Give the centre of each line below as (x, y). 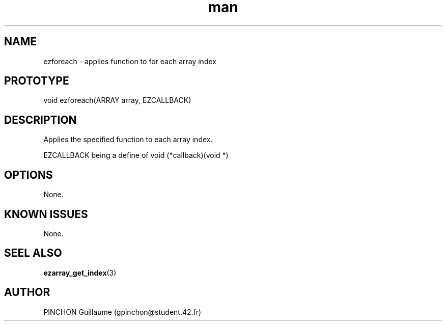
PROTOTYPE (37, 81)
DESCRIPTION (40, 120)
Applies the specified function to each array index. (128, 140)
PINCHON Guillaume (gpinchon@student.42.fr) (122, 312)
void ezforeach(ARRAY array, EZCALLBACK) (117, 100)
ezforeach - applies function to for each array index (130, 61)
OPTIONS (29, 175)
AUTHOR (27, 292)
